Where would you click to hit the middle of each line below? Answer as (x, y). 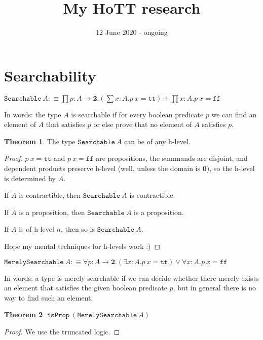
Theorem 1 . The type (40, 141)
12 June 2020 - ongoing (132, 32)
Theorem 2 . (25, 314)
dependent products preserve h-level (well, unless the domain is (102, 168)
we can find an (234, 114)
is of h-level (36, 229)
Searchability (50, 75)
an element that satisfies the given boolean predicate (86, 288)
